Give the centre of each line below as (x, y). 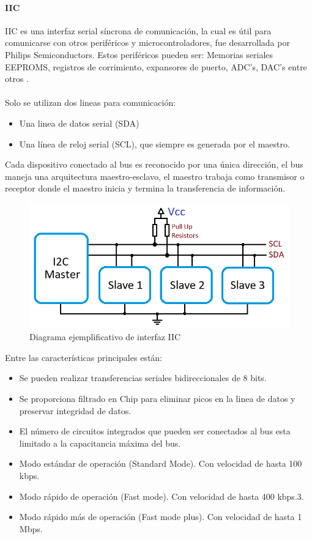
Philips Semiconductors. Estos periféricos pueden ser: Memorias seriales (139, 54)
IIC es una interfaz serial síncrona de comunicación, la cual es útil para (138, 30)
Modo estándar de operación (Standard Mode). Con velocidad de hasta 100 (161, 463)
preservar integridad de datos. (75, 410)
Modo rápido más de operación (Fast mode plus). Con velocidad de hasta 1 (161, 517)
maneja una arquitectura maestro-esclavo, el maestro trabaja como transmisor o (155, 176)
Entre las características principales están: (84, 357)
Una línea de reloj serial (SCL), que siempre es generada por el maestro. (154, 143)
